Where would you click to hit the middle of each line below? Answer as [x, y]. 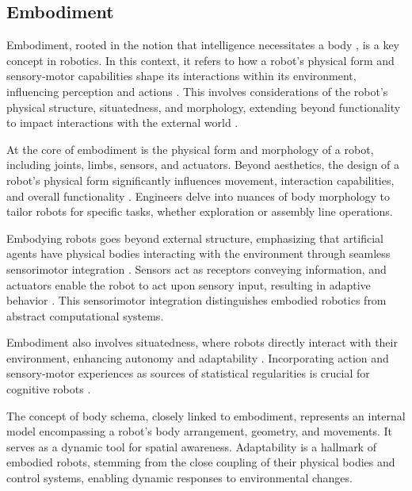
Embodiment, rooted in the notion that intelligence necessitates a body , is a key [203, 45]
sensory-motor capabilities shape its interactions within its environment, [181, 76]
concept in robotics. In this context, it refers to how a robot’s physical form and [200, 60]
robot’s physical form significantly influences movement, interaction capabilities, [200, 180]
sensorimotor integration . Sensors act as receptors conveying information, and [196, 269]
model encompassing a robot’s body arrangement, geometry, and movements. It [199, 431]
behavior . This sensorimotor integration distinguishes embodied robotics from [196, 300]
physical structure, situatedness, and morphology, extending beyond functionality [204, 107]
